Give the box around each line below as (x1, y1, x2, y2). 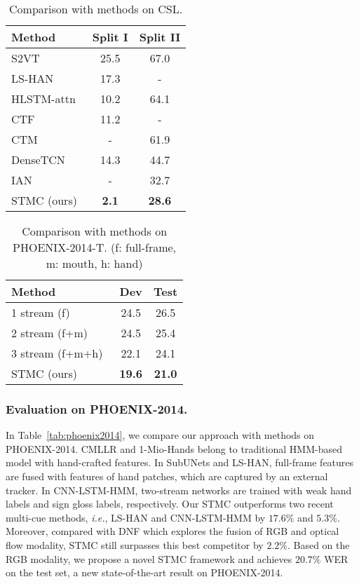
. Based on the (287, 537, 350, 552)
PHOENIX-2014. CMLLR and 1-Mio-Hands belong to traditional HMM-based (6, 441, 342, 456)
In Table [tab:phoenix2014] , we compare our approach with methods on (6, 428, 315, 442)
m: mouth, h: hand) (46, 255, 143, 271)
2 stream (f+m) (11, 325, 88, 341)
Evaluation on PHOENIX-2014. (6, 400, 188, 417)
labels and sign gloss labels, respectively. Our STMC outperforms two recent (6, 496, 334, 511)
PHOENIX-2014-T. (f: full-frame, (13, 239, 177, 255)
